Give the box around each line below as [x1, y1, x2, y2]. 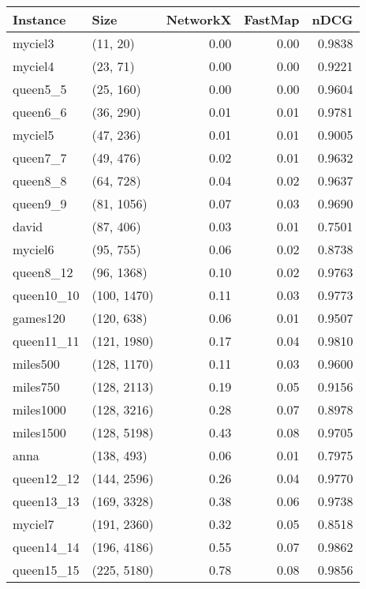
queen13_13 [13, 492, 80, 510]
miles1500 [13, 423, 66, 441]
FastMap [244, 10, 300, 28]
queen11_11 [13, 332, 80, 350]
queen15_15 [13, 561, 80, 579]
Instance [13, 10, 66, 28]
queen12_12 [13, 469, 80, 487]
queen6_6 [13, 103, 67, 121]
